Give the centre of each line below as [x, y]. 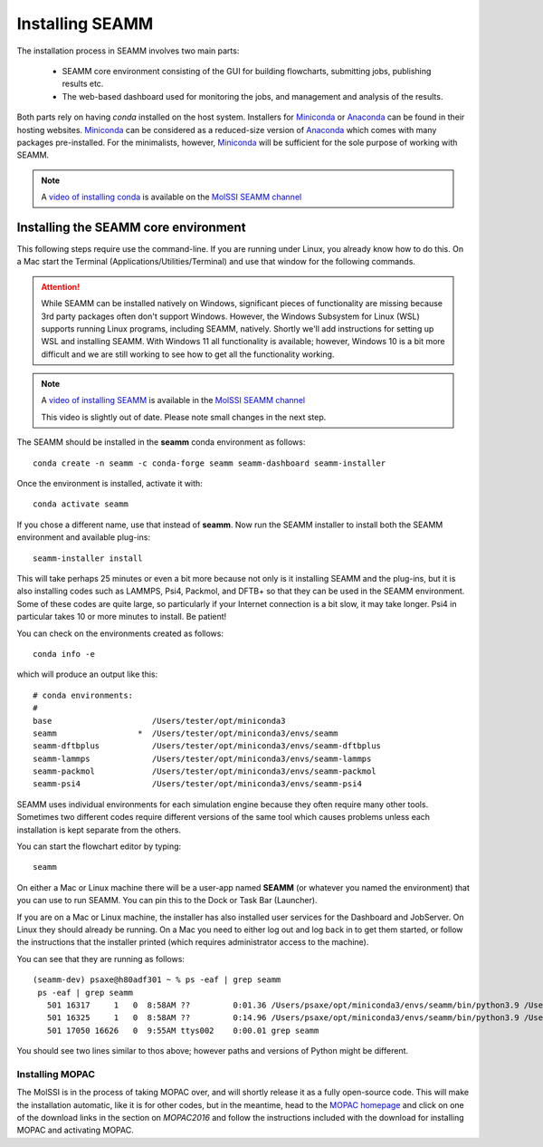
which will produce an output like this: [87, 674]
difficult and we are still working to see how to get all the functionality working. [188, 354]
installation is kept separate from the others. [99, 830]
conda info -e [64, 654]
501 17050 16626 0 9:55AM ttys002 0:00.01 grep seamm [183, 1030]
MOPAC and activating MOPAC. [76, 1130]
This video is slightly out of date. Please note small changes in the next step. [184, 417]
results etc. [83, 84]
